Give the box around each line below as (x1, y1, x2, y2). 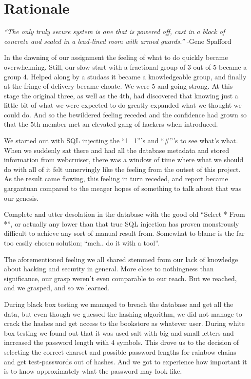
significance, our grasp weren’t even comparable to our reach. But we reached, (4, 273, 237, 283)
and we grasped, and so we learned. (4, 283, 110, 293)
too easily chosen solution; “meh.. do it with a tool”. (4, 238, 159, 247)
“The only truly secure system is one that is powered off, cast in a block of (4, 26, 225, 37)
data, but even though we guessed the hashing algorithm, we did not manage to (4, 308, 242, 319)
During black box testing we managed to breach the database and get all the (4, 299, 233, 309)
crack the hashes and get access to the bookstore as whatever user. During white (4, 318, 245, 328)
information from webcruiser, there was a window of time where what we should (4, 154, 244, 165)
